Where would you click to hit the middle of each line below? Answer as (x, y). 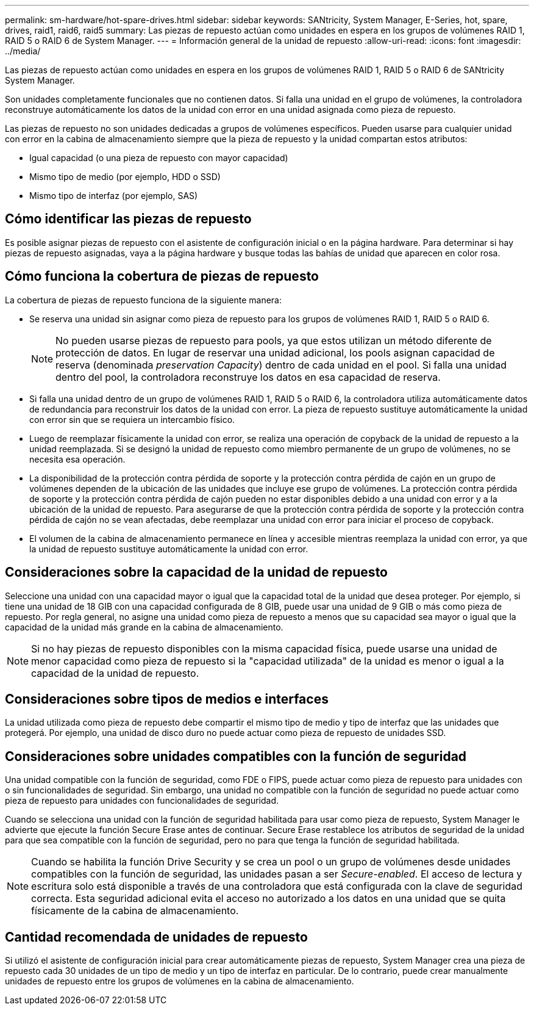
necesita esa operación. (77, 459)
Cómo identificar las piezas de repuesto (128, 219)
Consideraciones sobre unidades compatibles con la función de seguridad (236, 756)
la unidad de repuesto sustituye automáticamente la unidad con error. (169, 549)
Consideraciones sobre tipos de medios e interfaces (167, 699)
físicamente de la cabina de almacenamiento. (135, 911)
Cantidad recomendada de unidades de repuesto (156, 937)
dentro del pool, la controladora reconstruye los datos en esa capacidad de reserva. (248, 377)
